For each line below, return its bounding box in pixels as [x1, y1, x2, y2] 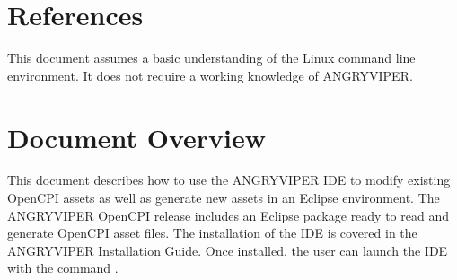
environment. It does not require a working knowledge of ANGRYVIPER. [7, 66, 413, 84]
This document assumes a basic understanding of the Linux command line [7, 48, 416, 67]
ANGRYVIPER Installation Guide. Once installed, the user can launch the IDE [7, 241, 448, 259]
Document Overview [7, 118, 266, 155]
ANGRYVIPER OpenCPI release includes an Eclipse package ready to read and [7, 206, 449, 224]
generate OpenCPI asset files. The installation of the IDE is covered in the [7, 223, 417, 242]
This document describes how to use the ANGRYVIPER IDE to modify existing [7, 171, 451, 189]
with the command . [7, 258, 119, 277]
